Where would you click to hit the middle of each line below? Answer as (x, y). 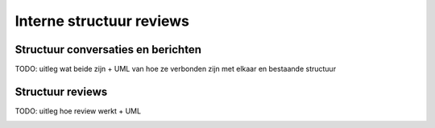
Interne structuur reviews (102, 21)
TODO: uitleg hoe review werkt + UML (78, 111)
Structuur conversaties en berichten (108, 50)
